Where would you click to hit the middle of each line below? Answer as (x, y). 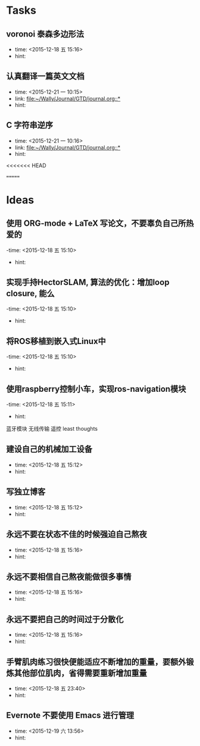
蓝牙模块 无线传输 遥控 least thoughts (52, 429)
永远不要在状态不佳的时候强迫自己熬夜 (76, 534)
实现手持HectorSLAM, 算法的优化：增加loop (88, 282)
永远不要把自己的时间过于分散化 (65, 619)
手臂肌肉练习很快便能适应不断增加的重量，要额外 (96, 661)
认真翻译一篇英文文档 (45, 76)
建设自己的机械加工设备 (49, 449)
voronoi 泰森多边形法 (45, 34)
